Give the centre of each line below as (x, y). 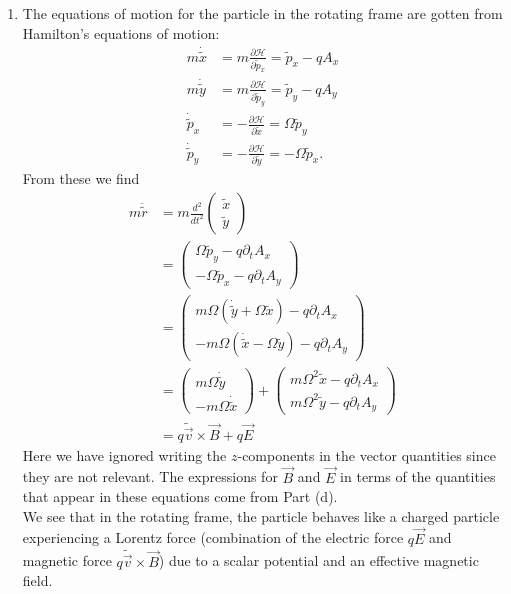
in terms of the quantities (418, 476)
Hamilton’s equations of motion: (121, 32)
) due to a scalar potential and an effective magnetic (318, 560)
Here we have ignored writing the (124, 454)
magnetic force (67, 560)
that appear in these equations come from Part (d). (180, 496)
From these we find (81, 178)
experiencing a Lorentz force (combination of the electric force (213, 537)
